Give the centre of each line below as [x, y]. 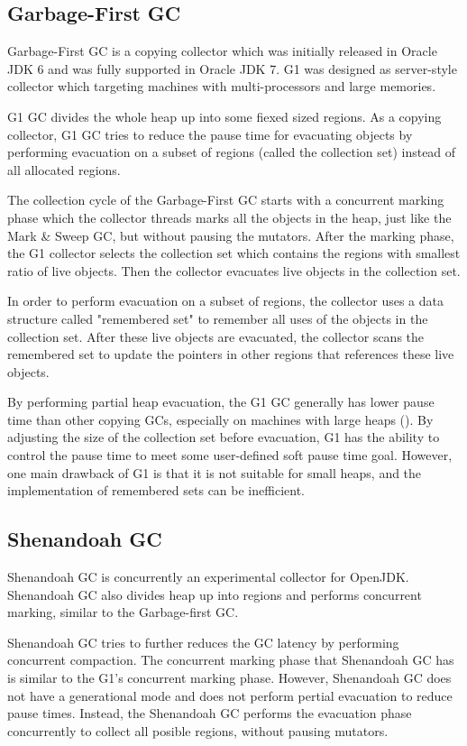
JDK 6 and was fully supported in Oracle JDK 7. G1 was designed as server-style [232, 68]
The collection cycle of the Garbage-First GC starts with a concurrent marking [226, 200]
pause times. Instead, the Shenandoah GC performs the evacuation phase [210, 713]
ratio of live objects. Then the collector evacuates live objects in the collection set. [234, 270]
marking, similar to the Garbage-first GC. [123, 612]
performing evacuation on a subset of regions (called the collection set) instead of [232, 152]
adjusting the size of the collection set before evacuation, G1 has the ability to [224, 437]
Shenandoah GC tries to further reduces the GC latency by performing [203, 642]
